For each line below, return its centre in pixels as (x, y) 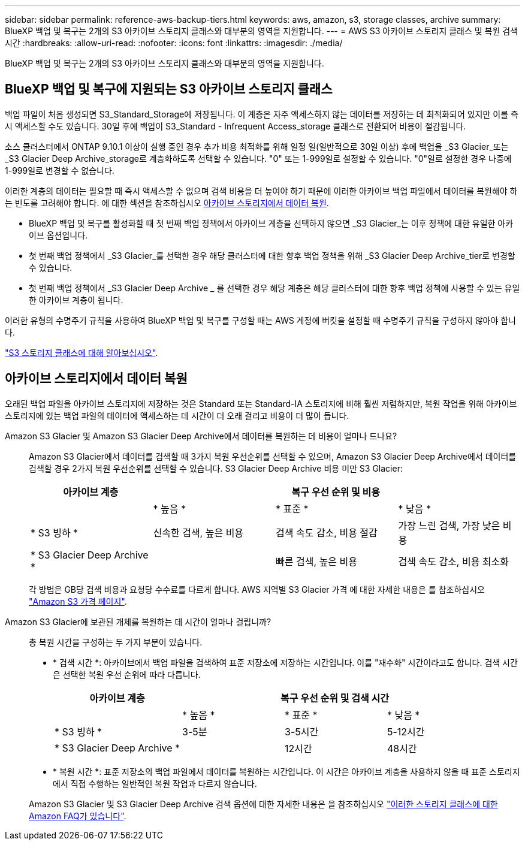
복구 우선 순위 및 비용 (336, 492)
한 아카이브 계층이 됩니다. (76, 300)
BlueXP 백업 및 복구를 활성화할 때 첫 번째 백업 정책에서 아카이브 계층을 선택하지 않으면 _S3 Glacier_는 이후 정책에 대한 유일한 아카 (271, 223)
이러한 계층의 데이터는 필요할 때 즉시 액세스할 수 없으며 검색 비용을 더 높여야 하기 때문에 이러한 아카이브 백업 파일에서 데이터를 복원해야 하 (261, 191)
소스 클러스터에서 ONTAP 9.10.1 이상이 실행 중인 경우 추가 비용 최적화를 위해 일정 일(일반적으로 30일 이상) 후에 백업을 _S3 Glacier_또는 (257, 146)
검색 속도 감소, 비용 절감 (327, 532)
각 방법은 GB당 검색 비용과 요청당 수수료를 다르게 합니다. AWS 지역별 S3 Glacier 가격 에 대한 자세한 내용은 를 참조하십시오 (257, 589)
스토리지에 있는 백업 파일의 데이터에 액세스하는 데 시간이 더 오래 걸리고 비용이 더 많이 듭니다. (177, 415)
